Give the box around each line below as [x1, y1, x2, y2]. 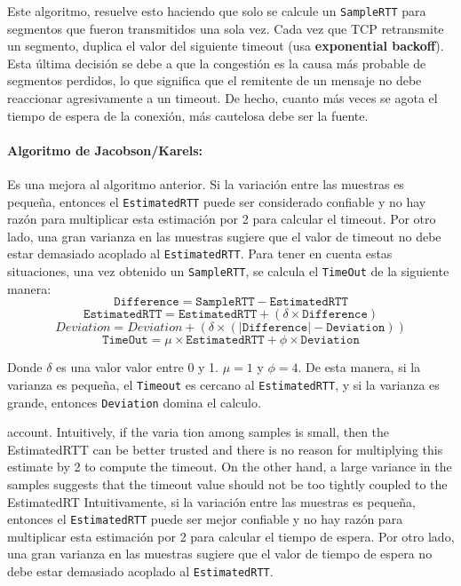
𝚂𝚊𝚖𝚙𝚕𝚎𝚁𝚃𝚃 [195, 296, 255, 309]
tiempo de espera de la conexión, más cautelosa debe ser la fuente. [7, 106, 369, 124]
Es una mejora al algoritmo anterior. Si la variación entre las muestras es [7, 175, 404, 194]
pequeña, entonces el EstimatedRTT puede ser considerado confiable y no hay [7, 192, 426, 210]
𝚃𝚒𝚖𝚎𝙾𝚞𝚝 [102, 334, 148, 347]
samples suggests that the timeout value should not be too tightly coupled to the [7, 475, 448, 494]
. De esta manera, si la [298, 358, 421, 376]
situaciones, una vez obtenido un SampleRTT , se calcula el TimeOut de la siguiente [7, 262, 449, 281]
